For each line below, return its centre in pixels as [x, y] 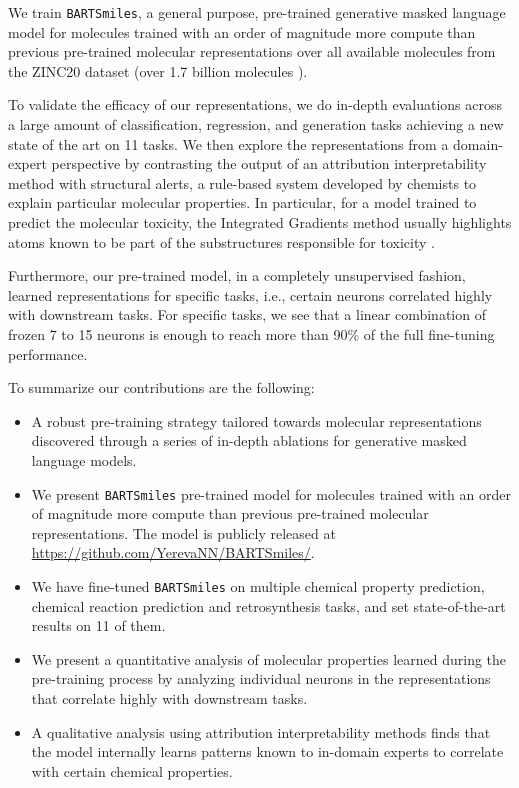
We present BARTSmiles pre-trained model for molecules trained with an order [271, 493]
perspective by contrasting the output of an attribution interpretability [269, 163]
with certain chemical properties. [132, 770]
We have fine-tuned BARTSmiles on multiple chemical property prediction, [258, 585]
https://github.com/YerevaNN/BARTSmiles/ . [173, 552]
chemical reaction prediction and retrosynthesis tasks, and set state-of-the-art [268, 605]
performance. [48, 353]
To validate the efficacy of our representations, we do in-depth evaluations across [255, 104]
